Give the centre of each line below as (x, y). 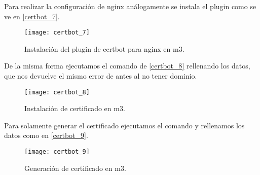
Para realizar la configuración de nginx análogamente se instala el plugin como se (130, 6)
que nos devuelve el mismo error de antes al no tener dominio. (101, 76)
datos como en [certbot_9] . (46, 135)
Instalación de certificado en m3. (75, 108)
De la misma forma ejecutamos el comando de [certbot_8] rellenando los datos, (127, 66)
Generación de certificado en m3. (75, 168)
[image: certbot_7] (57, 33)
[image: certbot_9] (57, 152)
